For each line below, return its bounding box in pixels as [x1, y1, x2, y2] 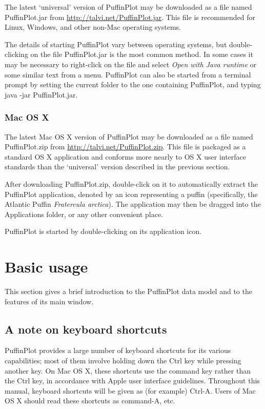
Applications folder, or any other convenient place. [5, 208, 163, 219]
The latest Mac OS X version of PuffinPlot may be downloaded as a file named [5, 131, 253, 142]
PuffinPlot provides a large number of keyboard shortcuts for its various [5, 345, 231, 356]
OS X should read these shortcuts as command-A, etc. [5, 395, 175, 406]
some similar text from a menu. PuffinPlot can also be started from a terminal [5, 69, 251, 80]
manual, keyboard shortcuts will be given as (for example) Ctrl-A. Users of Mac [5, 385, 256, 396]
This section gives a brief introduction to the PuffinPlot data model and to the [5, 286, 252, 297]
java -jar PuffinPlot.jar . [5, 89, 78, 100]
